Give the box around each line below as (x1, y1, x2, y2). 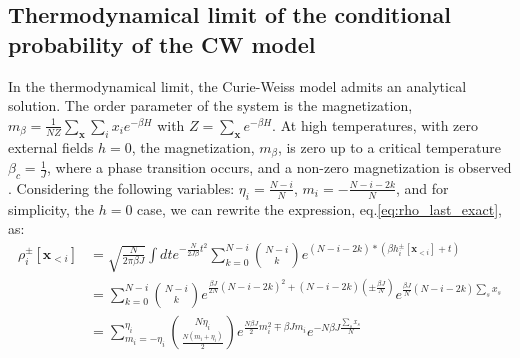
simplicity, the (8, 198, 95, 219)
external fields (8, 136, 94, 157)
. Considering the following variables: (8, 177, 235, 198)
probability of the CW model (8, 28, 316, 59)
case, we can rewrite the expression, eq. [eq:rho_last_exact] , (137, 198, 502, 219)
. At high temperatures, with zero (272, 114, 479, 135)
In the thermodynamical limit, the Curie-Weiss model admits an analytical (8, 75, 467, 96)
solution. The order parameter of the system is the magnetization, (8, 95, 413, 116)
